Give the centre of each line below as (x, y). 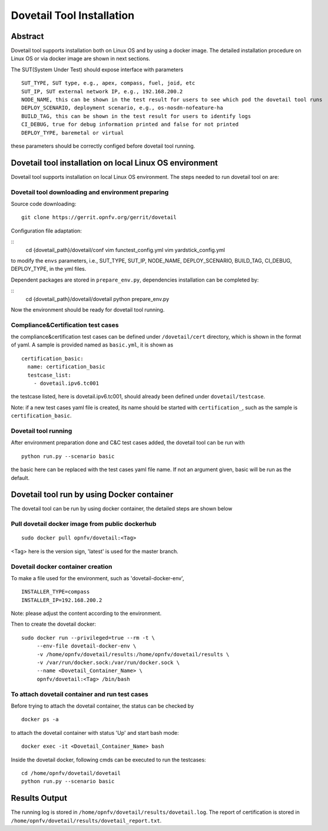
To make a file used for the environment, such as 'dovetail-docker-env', (97, 578)
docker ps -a (40, 719)
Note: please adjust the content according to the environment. (86, 613)
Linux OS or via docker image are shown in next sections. (80, 58)
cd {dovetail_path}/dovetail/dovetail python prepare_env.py (97, 299)
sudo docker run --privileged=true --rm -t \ (88, 638)
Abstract (27, 36)
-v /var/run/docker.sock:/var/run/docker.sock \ (108, 663)
